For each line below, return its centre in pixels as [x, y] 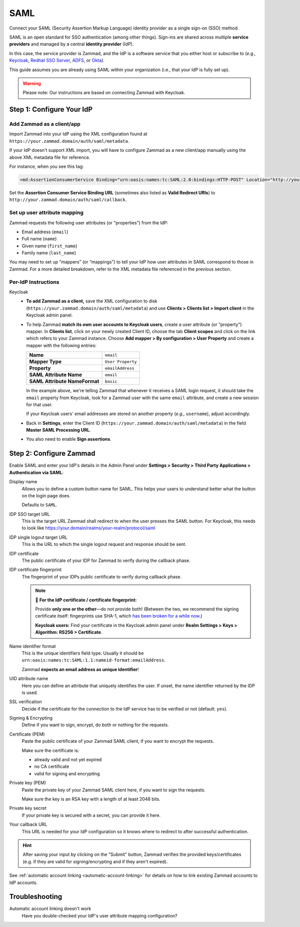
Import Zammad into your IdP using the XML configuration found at [78, 134]
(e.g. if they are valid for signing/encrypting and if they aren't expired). [95, 861]
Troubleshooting [36, 897]
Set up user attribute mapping [46, 213]
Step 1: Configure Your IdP [51, 109]
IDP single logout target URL [38, 537]
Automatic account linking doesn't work [50, 908]
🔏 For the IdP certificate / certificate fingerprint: [86, 600]
